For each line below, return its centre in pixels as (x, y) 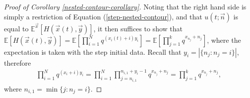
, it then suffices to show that (138, 28)
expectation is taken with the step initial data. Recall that (93, 51)
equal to (16, 28)
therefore (18, 62)
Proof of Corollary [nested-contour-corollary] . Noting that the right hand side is (125, 6)
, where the (224, 40)
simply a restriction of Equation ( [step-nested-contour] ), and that (103, 16)
